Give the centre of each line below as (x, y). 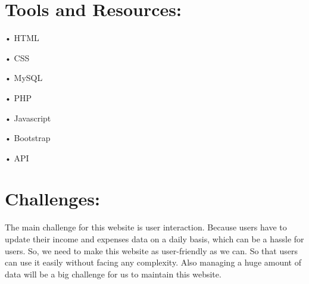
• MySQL (24, 78)
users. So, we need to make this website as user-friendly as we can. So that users (151, 250)
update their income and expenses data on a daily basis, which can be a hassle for (154, 239)
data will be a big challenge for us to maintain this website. (113, 274)
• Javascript (28, 118)
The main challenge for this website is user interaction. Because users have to (146, 227)
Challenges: (52, 199)
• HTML (22, 38)
